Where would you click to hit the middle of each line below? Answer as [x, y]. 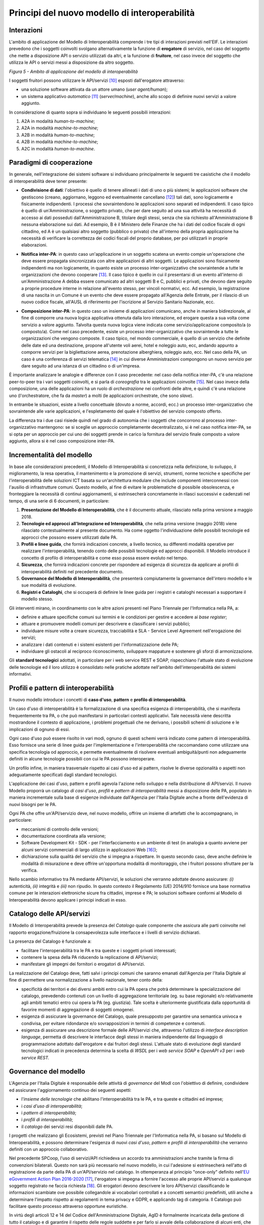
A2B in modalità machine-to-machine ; [60, 142]
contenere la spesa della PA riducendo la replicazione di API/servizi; [90, 957]
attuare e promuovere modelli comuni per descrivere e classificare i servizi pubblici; [106, 624]
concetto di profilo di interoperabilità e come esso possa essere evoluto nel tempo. [105, 558]
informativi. [20, 674]
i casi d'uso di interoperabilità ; [52, 1106]
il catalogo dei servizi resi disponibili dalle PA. [67, 1127]
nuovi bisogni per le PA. [33, 804]
